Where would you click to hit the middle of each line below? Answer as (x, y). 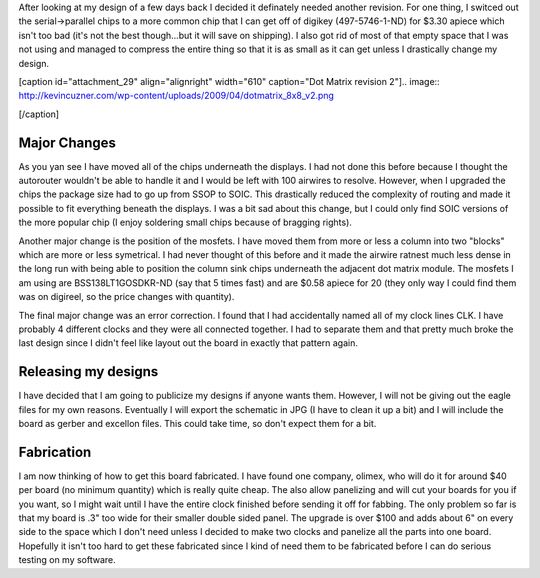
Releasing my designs (88, 371)
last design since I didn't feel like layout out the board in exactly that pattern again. (188, 343)
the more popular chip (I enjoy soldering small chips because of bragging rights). (185, 222)
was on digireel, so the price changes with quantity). (126, 297)
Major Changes (67, 142)
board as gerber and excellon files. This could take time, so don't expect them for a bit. (197, 424)
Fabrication (55, 451)
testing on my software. (67, 560)
